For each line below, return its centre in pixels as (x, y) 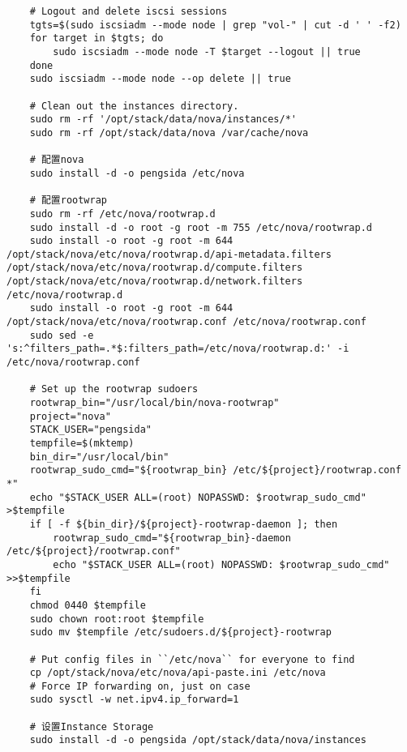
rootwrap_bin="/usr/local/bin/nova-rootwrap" (154, 403)
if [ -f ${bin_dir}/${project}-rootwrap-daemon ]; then (184, 524)
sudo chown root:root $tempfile (117, 619)
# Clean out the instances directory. (134, 106)
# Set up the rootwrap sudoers (114, 389)
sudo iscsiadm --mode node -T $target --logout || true (207, 51)
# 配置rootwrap (69, 201)
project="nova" (70, 416)
